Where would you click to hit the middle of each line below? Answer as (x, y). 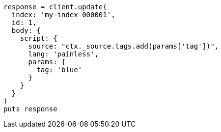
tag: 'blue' (59, 70)
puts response (30, 109)
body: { (26, 30)
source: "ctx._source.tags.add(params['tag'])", (124, 46)
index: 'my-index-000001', (63, 15)
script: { (39, 38)
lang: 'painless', (63, 54)
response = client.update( (55, 7)
